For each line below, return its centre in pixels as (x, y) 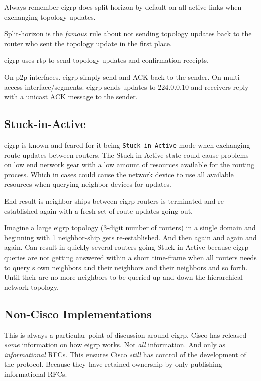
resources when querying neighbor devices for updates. (88, 184)
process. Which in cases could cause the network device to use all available (119, 174)
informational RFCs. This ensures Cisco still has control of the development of (125, 354)
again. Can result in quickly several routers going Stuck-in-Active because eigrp (126, 247)
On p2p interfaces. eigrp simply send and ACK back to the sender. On (113, 77)
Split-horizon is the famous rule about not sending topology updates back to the (128, 33)
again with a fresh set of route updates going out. (116, 211)
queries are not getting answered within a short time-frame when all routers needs (130, 257)
